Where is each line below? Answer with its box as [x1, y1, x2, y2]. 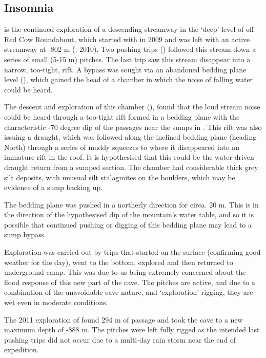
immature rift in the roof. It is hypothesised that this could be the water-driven [4, 152, 254, 162]
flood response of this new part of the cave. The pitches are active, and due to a [4, 276, 255, 287]
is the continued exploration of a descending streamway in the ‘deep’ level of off [4, 24, 254, 34]
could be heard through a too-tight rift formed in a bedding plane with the [4, 111, 240, 122]
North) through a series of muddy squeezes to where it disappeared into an [4, 141, 240, 152]
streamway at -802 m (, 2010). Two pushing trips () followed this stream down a [4, 44, 256, 54]
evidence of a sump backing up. [4, 182, 103, 193]
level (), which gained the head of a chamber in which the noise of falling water [4, 74, 253, 85]
